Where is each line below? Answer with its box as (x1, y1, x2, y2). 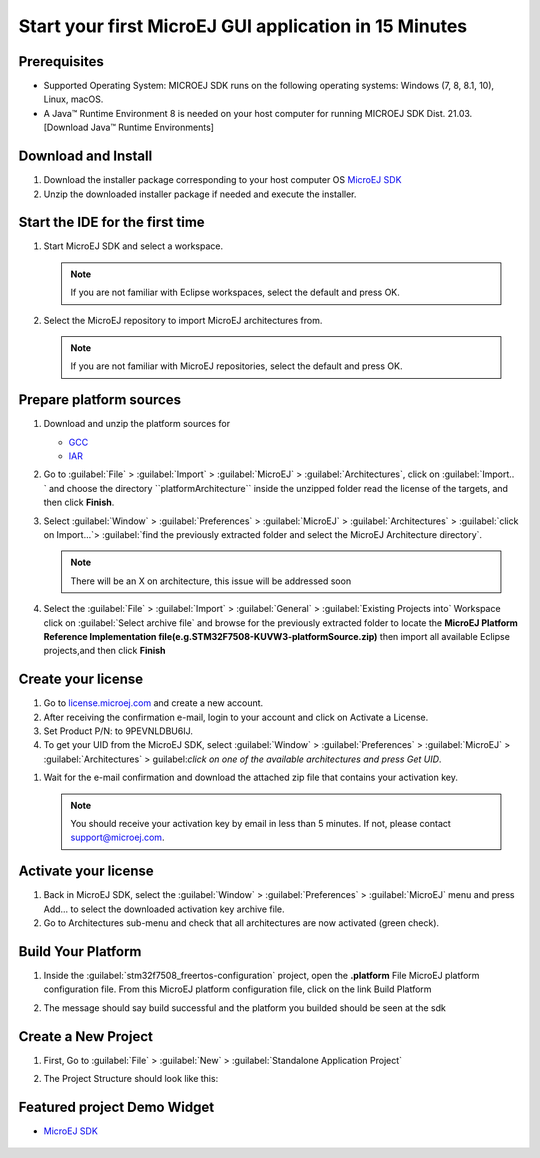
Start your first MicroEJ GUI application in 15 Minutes (18, 15, 468, 37)
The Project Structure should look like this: (43, 1073, 219, 1085)
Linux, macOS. (43, 93, 104, 105)
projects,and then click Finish (43, 645, 166, 657)
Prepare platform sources (18, 391, 182, 409)
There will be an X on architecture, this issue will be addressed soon (70, 575, 352, 587)
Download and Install (18, 148, 153, 165)
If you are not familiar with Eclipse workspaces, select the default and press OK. (70, 286, 400, 299)
